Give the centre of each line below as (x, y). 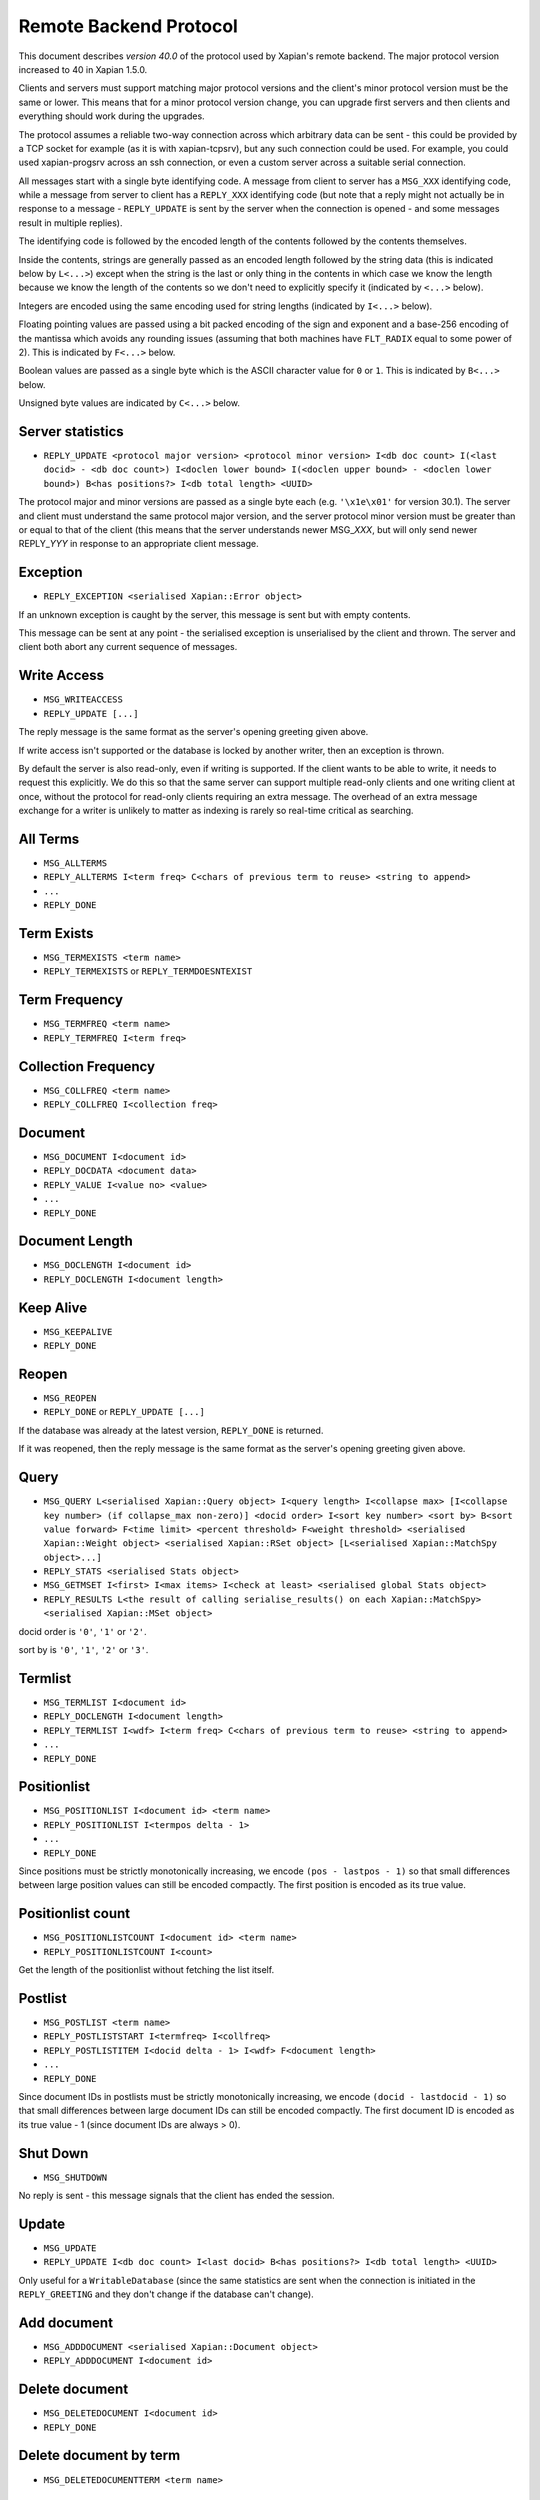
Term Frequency (71, 1000)
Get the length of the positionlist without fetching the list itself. (146, 1970)
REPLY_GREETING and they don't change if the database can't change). (166, 2294)
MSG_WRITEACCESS (83, 699)
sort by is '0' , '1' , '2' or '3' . (83, 1650)
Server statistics (71, 431)
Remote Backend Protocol (128, 26)
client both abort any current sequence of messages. (128, 647)
